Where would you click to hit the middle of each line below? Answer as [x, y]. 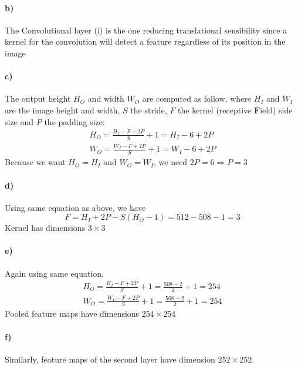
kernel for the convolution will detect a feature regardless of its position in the [145, 41]
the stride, [149, 110]
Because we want [35, 162]
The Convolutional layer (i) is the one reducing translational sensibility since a [146, 30]
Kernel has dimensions [45, 228]
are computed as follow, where [197, 98]
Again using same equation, [54, 273]
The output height [38, 98]
